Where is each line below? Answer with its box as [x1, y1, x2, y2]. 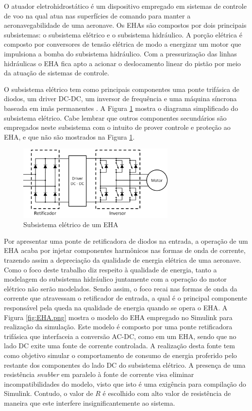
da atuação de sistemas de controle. [4, 68, 109, 78]
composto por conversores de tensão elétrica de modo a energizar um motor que [4, 39, 241, 49]
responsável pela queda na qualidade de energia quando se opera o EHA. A [4, 302, 228, 312]
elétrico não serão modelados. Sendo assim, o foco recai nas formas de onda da [4, 283, 237, 293]
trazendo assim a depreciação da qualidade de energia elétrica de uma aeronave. [4, 254, 241, 265]
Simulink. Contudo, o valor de [4, 388, 93, 398]
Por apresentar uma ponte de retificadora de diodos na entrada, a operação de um [4, 235, 248, 246]
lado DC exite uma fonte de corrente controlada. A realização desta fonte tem [4, 340, 235, 351]
